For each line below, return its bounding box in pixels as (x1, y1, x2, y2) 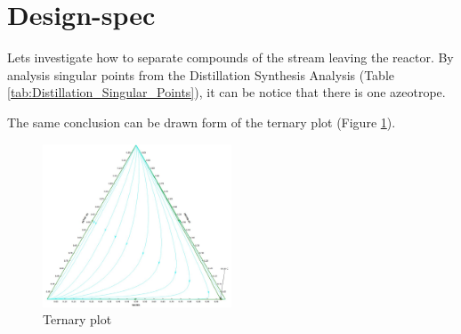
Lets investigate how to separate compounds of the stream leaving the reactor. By (7, 48, 454, 67)
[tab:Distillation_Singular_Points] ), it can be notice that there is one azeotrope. (7, 83, 446, 102)
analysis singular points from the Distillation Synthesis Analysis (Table (7, 65, 395, 84)
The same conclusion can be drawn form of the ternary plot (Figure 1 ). (7, 112, 396, 131)
